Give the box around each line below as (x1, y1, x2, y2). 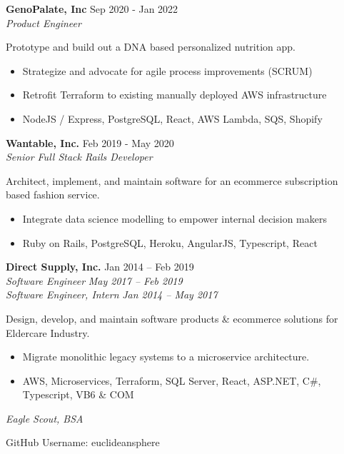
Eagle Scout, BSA (6, 410, 84, 425)
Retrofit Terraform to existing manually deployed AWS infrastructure (22, 87, 327, 102)
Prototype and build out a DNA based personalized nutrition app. (6, 39, 295, 54)
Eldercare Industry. (6, 325, 90, 340)
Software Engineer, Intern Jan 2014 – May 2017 (6, 287, 218, 302)
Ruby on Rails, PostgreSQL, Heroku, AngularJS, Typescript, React (22, 235, 318, 250)
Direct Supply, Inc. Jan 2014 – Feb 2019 (6, 259, 194, 274)
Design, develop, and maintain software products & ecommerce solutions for (6, 311, 338, 326)
